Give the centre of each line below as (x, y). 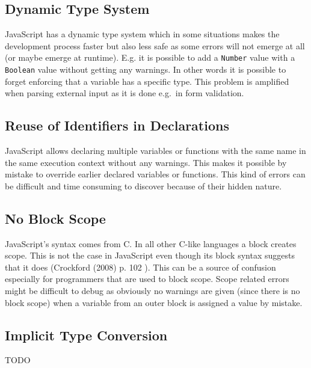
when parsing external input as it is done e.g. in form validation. (125, 93)
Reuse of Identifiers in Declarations (117, 125)
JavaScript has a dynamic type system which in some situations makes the (142, 34)
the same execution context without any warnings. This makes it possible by (146, 162)
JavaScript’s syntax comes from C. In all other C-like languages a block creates (151, 243)
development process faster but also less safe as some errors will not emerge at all (155, 45)
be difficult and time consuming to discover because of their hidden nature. (143, 186)
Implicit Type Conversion (86, 335)
